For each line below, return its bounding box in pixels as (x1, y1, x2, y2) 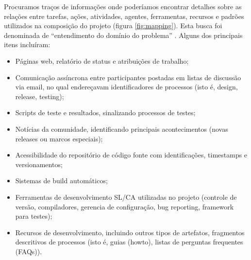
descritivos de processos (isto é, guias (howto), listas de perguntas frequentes (15, 237, 243, 247)
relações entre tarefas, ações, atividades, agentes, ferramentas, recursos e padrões (4, 11, 244, 21)
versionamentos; (15, 159, 63, 169)
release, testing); (15, 91, 64, 101)
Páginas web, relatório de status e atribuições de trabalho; (15, 55, 189, 66)
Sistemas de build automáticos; (15, 175, 108, 186)
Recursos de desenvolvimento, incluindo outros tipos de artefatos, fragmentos (15, 227, 245, 237)
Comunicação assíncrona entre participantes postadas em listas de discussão (15, 72, 241, 82)
